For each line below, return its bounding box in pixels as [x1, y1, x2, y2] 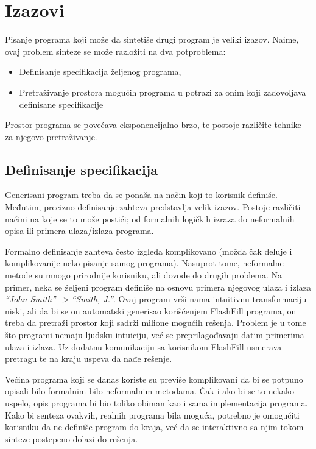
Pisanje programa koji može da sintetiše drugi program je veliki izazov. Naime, [5, 33, 299, 46]
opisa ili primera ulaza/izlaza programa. [5, 224, 154, 237]
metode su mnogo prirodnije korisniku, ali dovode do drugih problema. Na [5, 269, 283, 281]
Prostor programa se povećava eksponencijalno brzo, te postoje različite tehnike [5, 118, 301, 131]
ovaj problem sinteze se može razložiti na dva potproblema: [5, 44, 226, 57]
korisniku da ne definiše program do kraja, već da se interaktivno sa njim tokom [5, 420, 304, 433]
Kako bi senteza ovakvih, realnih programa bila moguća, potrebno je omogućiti [5, 408, 300, 421]
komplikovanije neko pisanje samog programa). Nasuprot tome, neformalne [5, 256, 284, 269]
